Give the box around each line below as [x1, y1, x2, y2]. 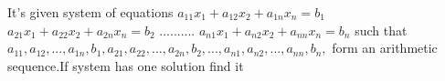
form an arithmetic [332, 38, 438, 57]
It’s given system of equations [7, 3, 174, 21]
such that [355, 20, 408, 39]
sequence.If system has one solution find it [7, 56, 244, 75]
